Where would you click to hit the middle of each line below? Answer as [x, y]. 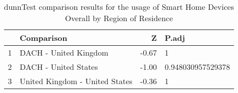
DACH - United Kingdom [64, 52]
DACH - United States [59, 67]
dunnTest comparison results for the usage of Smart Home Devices [119, 7]
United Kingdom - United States [76, 81]
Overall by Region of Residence [119, 18]
